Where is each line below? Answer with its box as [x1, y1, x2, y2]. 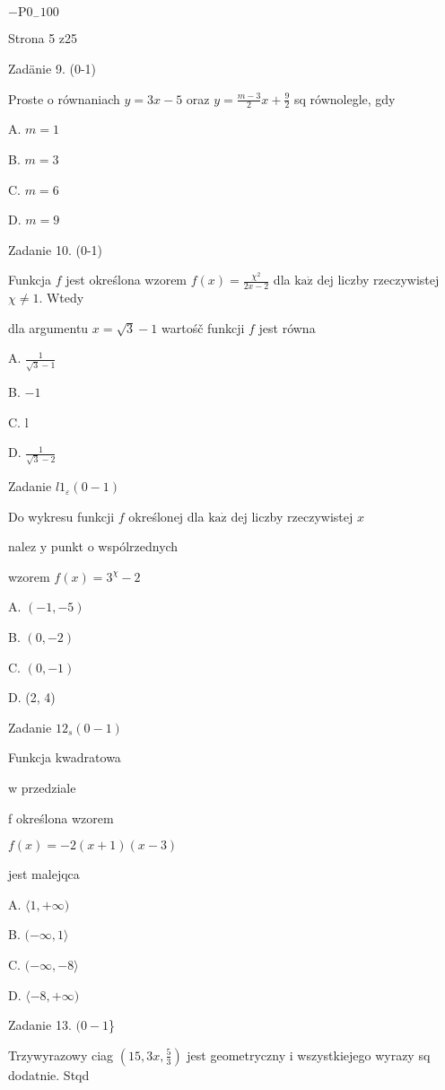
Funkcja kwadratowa [8, 748, 121, 767]
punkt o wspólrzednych [50, 537, 179, 556]
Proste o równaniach [8, 89, 120, 108]
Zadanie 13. [8, 1015, 72, 1034]
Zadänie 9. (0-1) [8, 59, 96, 78]
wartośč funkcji [161, 318, 245, 337]
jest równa [258, 318, 316, 337]
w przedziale [8, 778, 76, 796]
